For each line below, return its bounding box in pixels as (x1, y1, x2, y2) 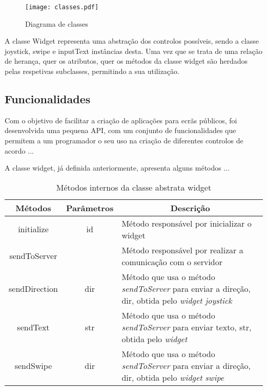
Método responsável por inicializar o (121, 217, 252, 229)
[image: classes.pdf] (25, 4, 99, 11)
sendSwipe (14, 359, 52, 372)
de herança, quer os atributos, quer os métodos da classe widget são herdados (5, 55, 248, 66)
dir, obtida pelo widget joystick (121, 294, 232, 306)
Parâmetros (66, 201, 114, 214)
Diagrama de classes (25, 18, 88, 29)
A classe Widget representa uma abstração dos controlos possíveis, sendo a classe (5, 35, 259, 46)
